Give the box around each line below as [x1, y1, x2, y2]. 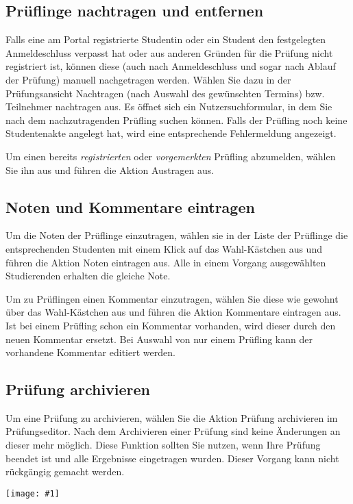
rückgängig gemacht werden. [5, 464, 125, 479]
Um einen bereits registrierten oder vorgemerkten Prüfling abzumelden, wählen [5, 149, 336, 163]
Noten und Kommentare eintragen [5, 196, 255, 217]
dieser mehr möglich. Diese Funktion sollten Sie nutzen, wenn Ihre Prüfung [5, 438, 321, 452]
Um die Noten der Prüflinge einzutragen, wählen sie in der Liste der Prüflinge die [5, 228, 348, 242]
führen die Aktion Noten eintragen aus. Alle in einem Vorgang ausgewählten [5, 255, 326, 269]
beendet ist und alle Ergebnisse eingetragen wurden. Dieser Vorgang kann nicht [5, 451, 339, 465]
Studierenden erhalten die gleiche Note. [5, 268, 171, 283]
